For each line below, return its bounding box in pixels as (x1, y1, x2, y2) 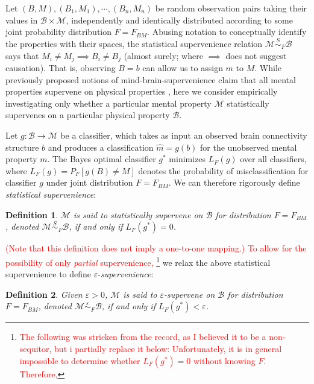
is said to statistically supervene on (73, 208, 203, 221)
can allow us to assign (142, 61, 223, 74)
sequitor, (19, 342, 52, 355)
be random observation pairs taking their (155, 2, 307, 14)
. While (254, 61, 281, 74)
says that (5, 49, 39, 61)
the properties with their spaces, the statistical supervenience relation (5, 37, 263, 49)
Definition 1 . (5, 208, 58, 221)
